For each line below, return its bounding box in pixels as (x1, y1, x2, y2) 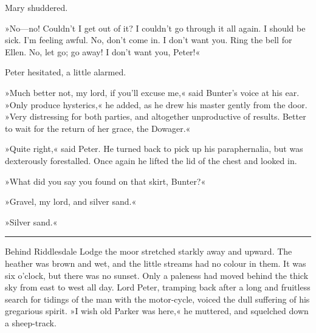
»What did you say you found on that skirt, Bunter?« (5, 174, 206, 187)
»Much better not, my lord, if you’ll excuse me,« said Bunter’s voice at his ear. (5, 86, 300, 98)
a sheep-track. (5, 316, 57, 329)
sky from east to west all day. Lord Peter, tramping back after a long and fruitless (5, 281, 311, 294)
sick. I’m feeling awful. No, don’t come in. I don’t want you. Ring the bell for (5, 33, 292, 46)
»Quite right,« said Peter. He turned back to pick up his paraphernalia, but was (5, 142, 303, 155)
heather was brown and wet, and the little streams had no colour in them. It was (5, 256, 306, 269)
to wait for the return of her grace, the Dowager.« (5, 122, 191, 134)
